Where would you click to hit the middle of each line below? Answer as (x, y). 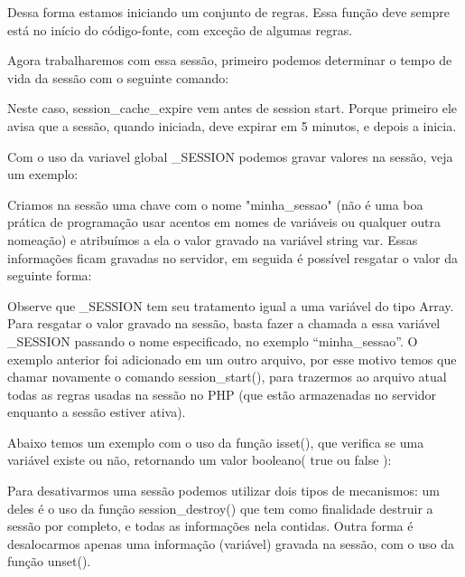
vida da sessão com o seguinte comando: (118, 77)
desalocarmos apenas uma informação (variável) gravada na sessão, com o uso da (231, 543)
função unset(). (49, 561)
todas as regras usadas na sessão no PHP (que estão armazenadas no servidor (222, 394)
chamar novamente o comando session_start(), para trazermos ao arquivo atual (227, 377)
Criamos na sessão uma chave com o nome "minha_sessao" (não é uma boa (215, 204)
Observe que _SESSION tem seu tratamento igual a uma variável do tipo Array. (231, 305)
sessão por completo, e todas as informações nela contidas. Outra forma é (210, 526)
